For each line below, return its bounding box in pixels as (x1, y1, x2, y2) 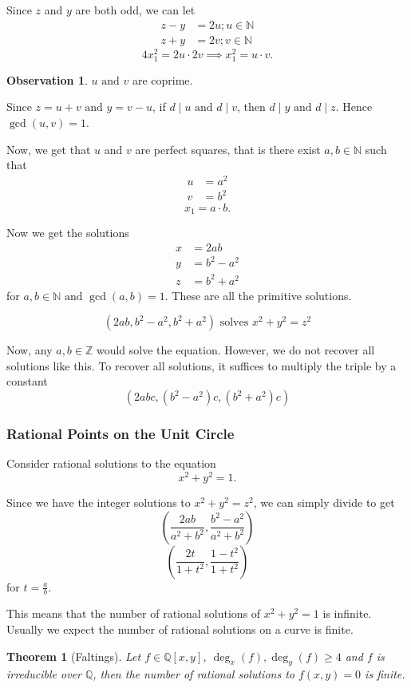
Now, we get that (6, 140, 91, 157)
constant (6, 373, 48, 389)
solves (219, 317, 249, 329)
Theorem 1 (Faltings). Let (6, 647, 141, 664)
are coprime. (132, 71, 193, 88)
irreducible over (6, 666, 81, 682)
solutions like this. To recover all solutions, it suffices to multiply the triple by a (6, 357, 397, 374)
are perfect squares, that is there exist (135, 140, 321, 157)
